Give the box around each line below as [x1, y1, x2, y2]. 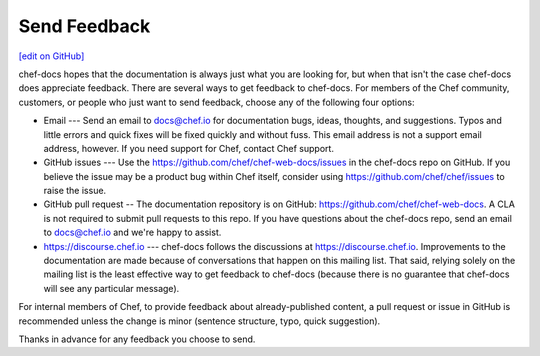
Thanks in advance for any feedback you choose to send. [18, 333, 256, 345]
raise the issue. [43, 185, 107, 197]
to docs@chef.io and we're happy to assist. [43, 226, 222, 239]
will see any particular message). [43, 282, 180, 294]
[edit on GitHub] [18, 50, 85, 62]
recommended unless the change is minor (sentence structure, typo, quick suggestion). [18, 315, 381, 327]
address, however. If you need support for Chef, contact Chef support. [43, 142, 335, 154]
